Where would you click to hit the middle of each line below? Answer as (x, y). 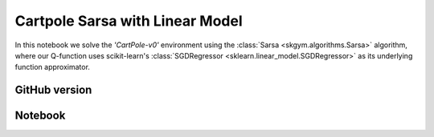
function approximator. (52, 67)
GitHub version (53, 90)
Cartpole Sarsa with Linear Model (129, 21)
